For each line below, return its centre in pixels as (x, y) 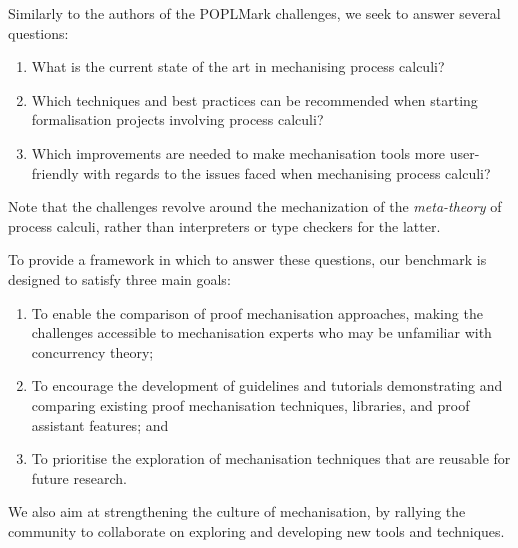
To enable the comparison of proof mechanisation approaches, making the (257, 312)
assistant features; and (100, 424)
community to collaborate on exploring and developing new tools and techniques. (256, 530)
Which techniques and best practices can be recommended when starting (254, 99)
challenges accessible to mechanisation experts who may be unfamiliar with (261, 332)
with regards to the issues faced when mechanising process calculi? (287, 172)
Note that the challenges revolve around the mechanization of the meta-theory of (255, 206)
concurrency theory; (92, 351)
